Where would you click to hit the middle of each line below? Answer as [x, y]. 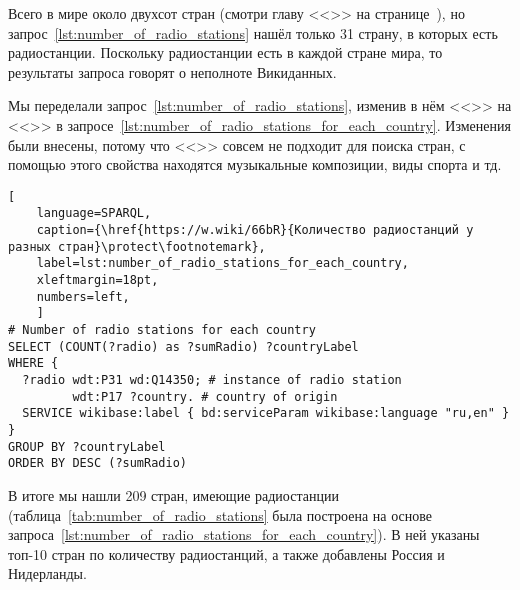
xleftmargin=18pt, [97, 280]
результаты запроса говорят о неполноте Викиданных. [172, 71]
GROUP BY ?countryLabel [87, 446]
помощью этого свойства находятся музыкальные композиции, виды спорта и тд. [255, 164]
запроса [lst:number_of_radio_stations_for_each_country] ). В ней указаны [244, 534]
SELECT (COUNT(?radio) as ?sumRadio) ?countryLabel [183, 346]
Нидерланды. [47, 573]
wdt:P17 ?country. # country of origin [205, 396]
